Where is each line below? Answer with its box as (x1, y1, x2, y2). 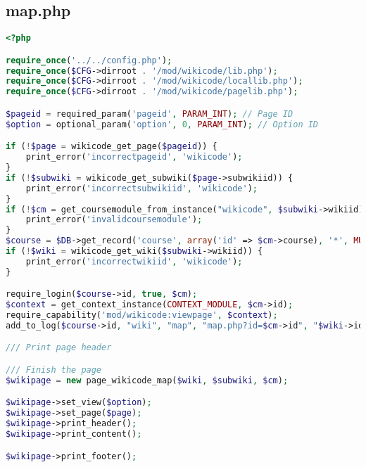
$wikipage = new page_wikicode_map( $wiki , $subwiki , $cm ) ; (6, 375, 289, 385)
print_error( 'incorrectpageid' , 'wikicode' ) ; (25, 152, 243, 162)
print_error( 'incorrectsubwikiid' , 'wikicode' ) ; (25, 183, 258, 193)
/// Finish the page (6, 365, 102, 376)
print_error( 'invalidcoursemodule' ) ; (25, 215, 203, 225)
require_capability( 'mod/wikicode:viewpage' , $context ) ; (6, 310, 278, 321)
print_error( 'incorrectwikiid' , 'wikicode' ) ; (25, 256, 243, 267)
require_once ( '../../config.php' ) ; (6, 55, 172, 65)
